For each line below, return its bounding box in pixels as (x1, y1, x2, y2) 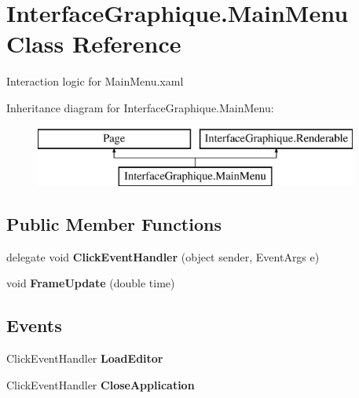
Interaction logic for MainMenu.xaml (6, 73, 184, 89)
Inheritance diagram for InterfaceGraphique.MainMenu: (6, 99, 274, 115)
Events (6, 313, 62, 338)
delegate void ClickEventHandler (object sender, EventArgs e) (6, 248, 320, 265)
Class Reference (6, 27, 181, 60)
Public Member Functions (6, 212, 222, 236)
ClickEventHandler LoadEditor (6, 350, 163, 367)
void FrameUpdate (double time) (6, 275, 175, 291)
